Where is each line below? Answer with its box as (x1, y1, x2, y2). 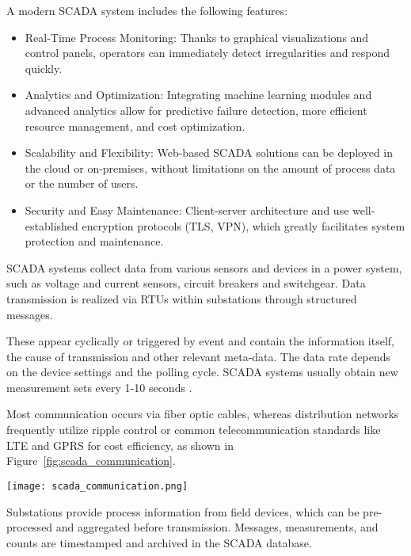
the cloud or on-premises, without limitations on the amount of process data (25, 159, 396, 176)
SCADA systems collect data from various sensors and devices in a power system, (6, 259, 402, 276)
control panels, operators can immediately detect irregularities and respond (25, 44, 390, 61)
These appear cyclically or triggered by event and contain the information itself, (6, 333, 394, 349)
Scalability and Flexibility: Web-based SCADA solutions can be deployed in (25, 144, 394, 161)
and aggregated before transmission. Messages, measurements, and (55, 519, 379, 535)
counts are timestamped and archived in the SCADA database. (6, 534, 312, 550)
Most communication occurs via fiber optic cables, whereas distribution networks (6, 406, 399, 422)
